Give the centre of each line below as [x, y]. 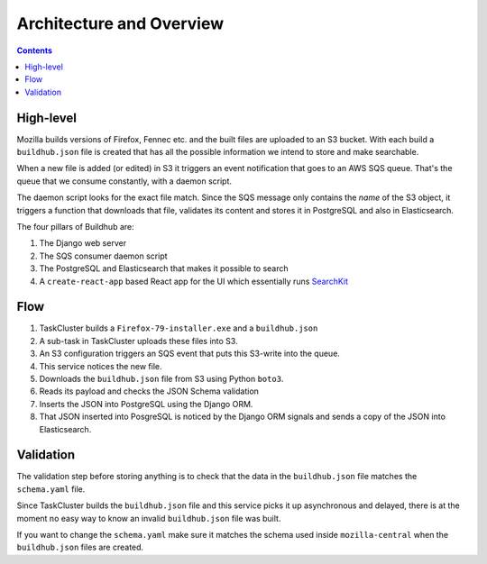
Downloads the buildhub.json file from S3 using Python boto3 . [161, 379]
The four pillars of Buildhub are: [75, 226]
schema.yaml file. [51, 489]
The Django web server [83, 243]
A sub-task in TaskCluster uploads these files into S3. [138, 341]
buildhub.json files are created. [80, 547]
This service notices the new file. [101, 366]
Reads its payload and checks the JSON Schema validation [149, 391]
